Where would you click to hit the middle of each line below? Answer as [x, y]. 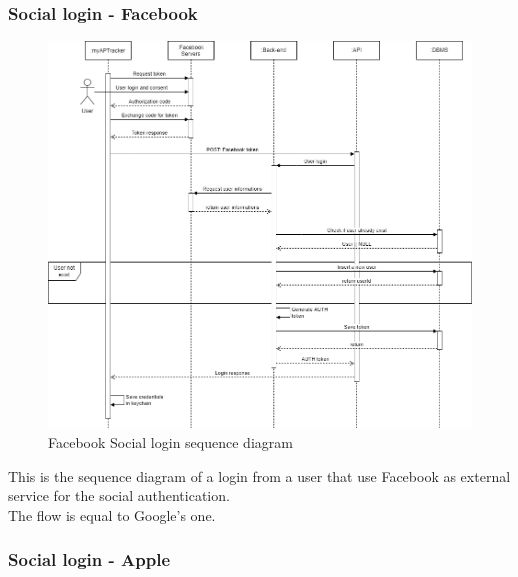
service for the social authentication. [119, 495]
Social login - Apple [89, 559]
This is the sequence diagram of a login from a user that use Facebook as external [259, 475]
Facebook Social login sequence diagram [170, 441]
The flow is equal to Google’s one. [112, 514]
